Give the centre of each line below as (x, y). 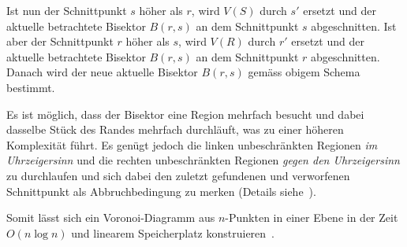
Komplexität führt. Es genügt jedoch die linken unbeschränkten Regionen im (192, 144)
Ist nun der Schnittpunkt (67, 10)
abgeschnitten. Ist (354, 26)
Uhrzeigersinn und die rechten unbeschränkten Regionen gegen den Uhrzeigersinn (203, 160)
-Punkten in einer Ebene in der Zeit (312, 218)
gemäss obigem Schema (304, 72)
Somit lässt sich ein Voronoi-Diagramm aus (111, 218)
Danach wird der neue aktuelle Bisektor (102, 72)
